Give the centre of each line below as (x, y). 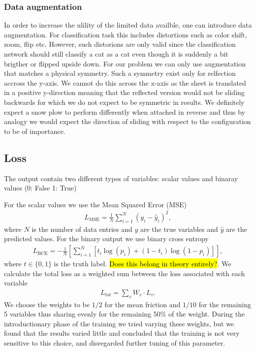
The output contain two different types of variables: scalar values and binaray (121, 178)
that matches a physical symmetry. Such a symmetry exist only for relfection (120, 73)
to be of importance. (35, 131)
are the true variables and (179, 229)
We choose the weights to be (47, 304)
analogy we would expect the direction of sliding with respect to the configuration (128, 121)
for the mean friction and (143, 304)
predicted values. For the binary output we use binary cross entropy (106, 239)
